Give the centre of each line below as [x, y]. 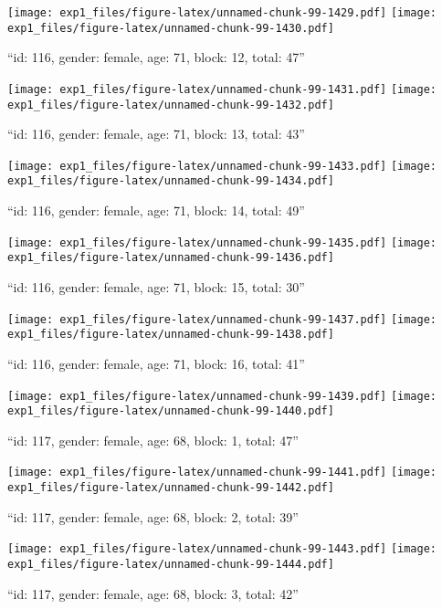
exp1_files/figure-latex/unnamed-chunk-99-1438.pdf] [171, 335]
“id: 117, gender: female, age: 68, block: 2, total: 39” [153, 516]
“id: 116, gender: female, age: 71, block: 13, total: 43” [156, 134]
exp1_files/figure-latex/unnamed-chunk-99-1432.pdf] [171, 105]
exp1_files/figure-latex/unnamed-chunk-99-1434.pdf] [171, 181]
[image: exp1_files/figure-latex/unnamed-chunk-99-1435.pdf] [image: [222, 242]
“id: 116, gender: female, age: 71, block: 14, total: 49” [156, 210]
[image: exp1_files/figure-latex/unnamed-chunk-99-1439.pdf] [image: [222, 396]
